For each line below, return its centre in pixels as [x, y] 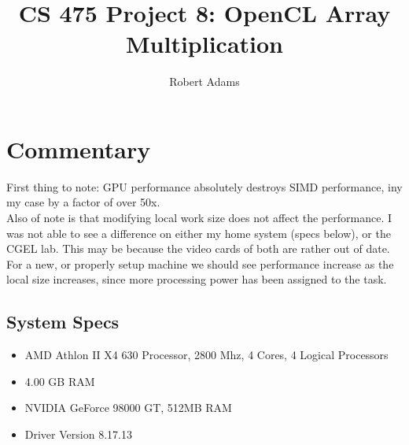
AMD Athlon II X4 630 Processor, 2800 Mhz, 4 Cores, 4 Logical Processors [206, 355]
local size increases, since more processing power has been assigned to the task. [197, 279]
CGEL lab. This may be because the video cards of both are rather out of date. [198, 248]
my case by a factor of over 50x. [83, 202]
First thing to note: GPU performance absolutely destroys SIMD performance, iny [204, 186]
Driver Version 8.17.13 [78, 434]
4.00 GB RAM [60, 381]
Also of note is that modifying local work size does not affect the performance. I [199, 218]
